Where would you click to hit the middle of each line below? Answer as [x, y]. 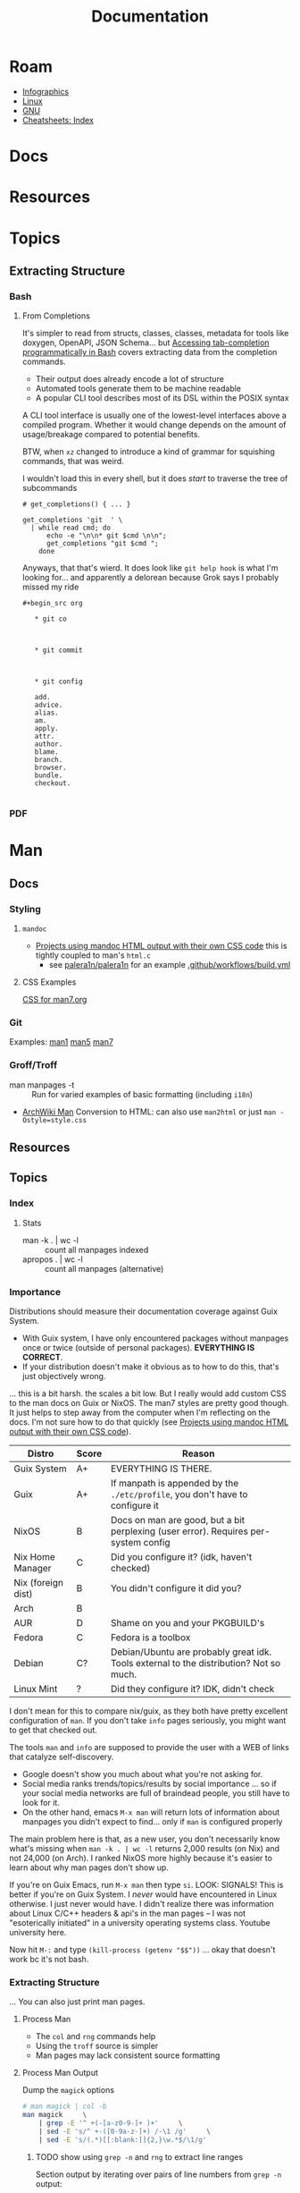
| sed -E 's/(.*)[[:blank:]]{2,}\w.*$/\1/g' [123, 2139]
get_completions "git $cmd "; [102, 544]
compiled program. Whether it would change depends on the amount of [154, 425]
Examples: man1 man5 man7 [62, 1042]
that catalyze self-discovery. [62, 1757]
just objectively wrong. [64, 1376]
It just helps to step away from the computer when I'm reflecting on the [140, 1412]
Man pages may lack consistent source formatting [128, 2055]
